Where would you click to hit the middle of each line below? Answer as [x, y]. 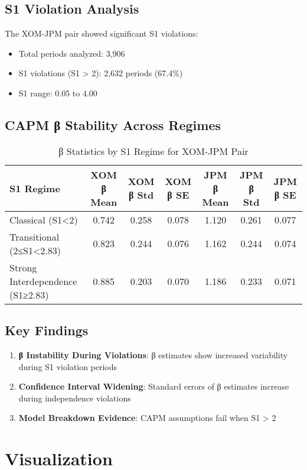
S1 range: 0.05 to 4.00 [58, 93]
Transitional [35, 236]
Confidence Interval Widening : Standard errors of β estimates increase [154, 386]
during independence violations [75, 398]
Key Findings [47, 330]
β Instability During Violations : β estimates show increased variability [153, 354]
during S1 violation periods [68, 366]
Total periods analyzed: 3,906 [72, 53]
